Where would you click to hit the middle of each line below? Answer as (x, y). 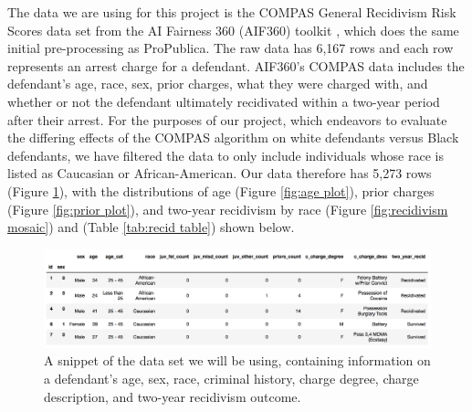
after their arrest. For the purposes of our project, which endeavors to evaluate (227, 119)
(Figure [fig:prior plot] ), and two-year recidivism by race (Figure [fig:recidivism (228, 209)
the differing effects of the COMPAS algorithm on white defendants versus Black (233, 137)
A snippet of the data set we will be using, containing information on (237, 360)
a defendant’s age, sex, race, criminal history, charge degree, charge (231, 378)
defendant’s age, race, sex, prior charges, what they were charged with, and (218, 84)
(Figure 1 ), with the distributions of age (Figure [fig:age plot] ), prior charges (221, 190)
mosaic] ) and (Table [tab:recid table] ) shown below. (151, 227)
